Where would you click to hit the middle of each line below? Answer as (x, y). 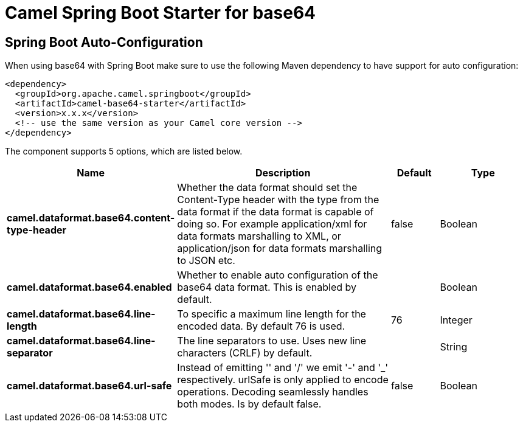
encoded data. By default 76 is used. (261, 326)
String (454, 347)
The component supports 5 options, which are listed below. (124, 151)
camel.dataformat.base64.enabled (89, 287)
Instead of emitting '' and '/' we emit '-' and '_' (283, 368)
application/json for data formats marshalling (280, 248)
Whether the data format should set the (267, 188)
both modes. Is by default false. (249, 404)
